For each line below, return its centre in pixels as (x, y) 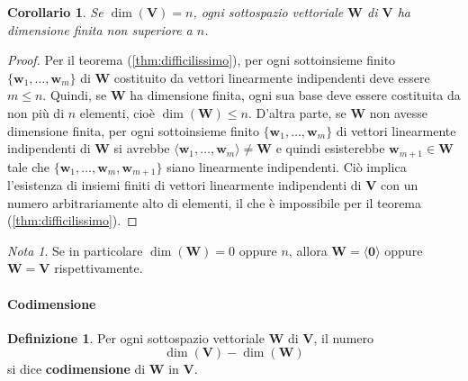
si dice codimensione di (76, 369)
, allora (308, 250)
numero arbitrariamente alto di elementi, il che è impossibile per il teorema (215, 202)
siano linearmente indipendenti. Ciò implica (287, 166)
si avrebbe (142, 148)
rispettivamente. (99, 268)
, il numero (344, 337)
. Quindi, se (75, 95)
